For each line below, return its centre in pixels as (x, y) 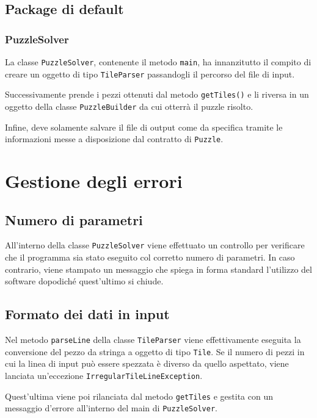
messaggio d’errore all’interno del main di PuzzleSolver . (111, 408)
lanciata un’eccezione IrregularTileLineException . (104, 375)
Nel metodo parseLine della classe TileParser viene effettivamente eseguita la (153, 340)
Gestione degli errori (94, 181)
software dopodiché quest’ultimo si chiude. (84, 281)
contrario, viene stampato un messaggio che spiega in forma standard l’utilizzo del (158, 269)
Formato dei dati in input (87, 314)
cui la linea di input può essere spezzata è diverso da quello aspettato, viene (147, 363)
